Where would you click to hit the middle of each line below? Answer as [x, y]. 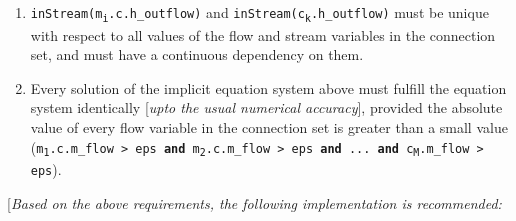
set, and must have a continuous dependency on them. [197, 54]
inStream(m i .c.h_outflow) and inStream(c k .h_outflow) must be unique [259, 13]
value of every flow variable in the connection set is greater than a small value [269, 127]
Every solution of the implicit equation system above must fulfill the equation [268, 87]
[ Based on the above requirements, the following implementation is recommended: [254, 203]
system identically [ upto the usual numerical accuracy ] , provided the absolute [266, 107]
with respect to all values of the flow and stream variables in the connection [263, 34]
